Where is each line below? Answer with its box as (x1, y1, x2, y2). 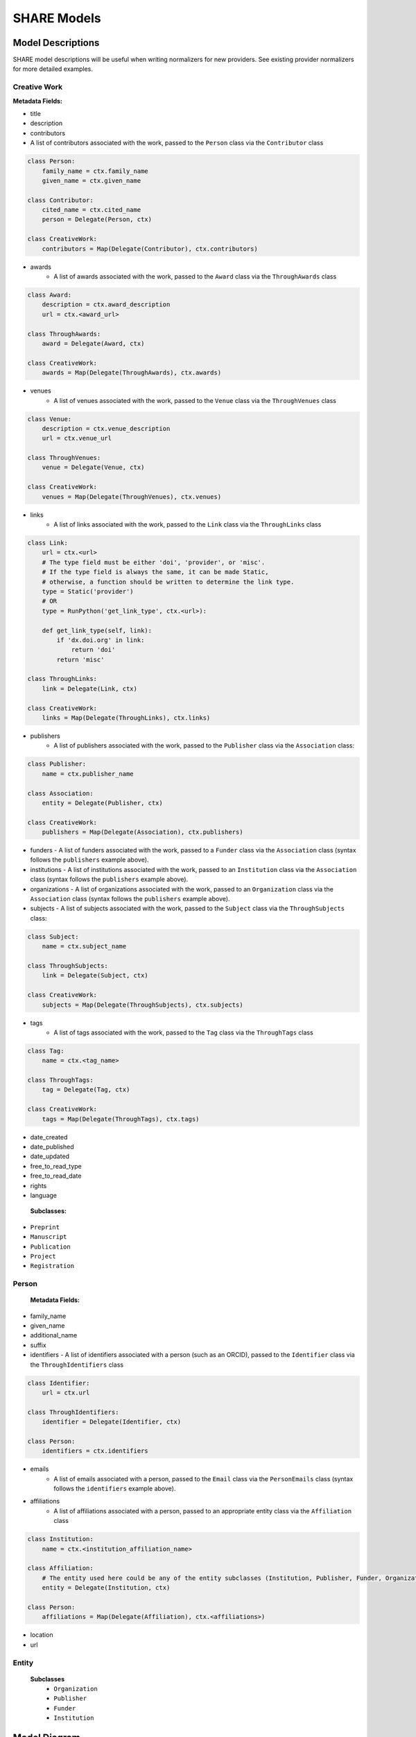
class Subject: (27, 932, 79, 941)
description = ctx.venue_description (42, 425, 171, 432)
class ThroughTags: (27, 1076, 94, 1084)
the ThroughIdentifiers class (30, 1360, 124, 1369)
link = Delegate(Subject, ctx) (42, 971, 148, 980)
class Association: (27, 789, 94, 797)
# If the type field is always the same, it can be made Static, (42, 568, 269, 576)
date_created (30, 1133, 68, 1141)
